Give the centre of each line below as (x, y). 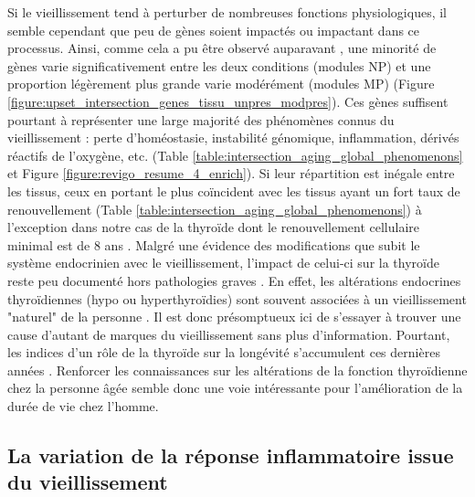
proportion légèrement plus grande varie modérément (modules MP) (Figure (221, 84)
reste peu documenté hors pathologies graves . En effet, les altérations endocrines (234, 280)
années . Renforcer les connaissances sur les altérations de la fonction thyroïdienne (237, 370)
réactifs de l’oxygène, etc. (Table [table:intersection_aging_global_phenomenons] (235, 155)
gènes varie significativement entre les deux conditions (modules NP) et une (219, 65)
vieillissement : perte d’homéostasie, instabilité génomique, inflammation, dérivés (233, 137)
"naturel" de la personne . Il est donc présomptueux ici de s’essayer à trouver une (234, 317)
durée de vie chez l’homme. (83, 406)
